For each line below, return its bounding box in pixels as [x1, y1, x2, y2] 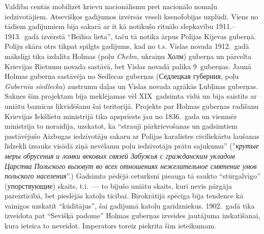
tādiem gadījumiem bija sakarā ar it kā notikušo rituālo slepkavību [5, 21, 214, 32]
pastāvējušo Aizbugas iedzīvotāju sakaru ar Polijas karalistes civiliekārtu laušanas [5, 130, 259, 141]
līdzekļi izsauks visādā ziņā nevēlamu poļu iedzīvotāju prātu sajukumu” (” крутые [5, 140, 259, 151]
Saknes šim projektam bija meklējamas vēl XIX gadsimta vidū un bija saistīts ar [5, 91, 257, 101]
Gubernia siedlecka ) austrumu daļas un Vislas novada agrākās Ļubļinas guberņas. [5, 80, 258, 91]
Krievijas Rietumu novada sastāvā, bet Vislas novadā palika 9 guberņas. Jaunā [5, 61, 252, 71]
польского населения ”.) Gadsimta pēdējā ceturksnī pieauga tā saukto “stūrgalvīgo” [5, 170, 260, 181]
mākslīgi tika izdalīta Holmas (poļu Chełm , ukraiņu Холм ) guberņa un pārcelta [5, 50, 252, 61]
